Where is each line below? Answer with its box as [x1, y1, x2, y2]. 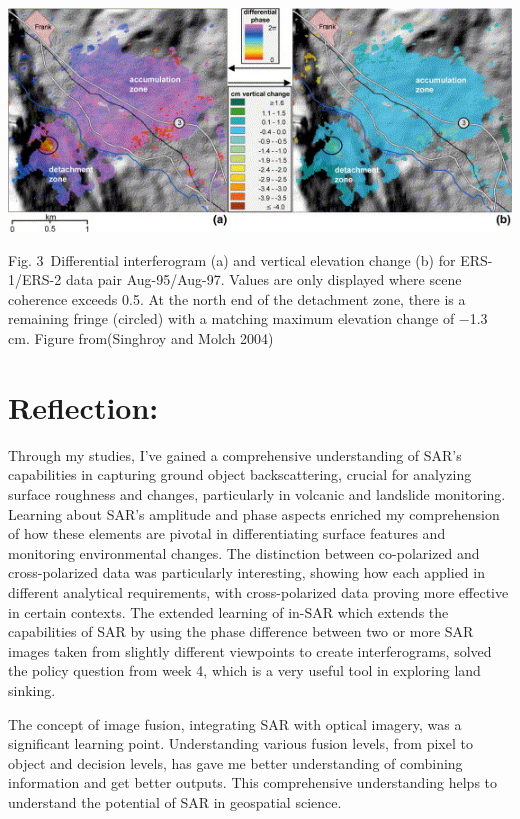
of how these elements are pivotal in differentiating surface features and [8, 523, 446, 544]
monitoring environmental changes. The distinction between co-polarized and [8, 542, 480, 563]
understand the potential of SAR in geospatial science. [8, 791, 342, 812]
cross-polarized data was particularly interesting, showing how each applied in [8, 562, 485, 583]
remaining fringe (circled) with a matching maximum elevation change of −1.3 [8, 308, 488, 329]
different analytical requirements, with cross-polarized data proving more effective [8, 581, 509, 602]
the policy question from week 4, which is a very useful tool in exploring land [8, 660, 481, 681]
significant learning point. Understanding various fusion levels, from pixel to [8, 733, 473, 754]
